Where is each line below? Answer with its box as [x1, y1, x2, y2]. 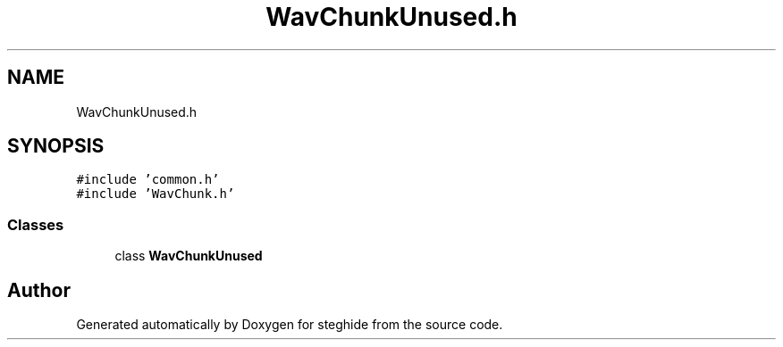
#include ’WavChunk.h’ [76, 186, 235, 202]
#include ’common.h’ [76, 172, 220, 187]
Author [7, 278, 71, 302]
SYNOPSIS [7, 135, 105, 158]
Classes [7, 215, 64, 234]
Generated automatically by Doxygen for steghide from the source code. [76, 317, 503, 333]
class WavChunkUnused [114, 248, 263, 264]
